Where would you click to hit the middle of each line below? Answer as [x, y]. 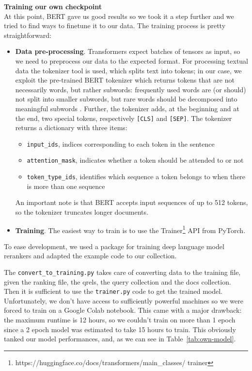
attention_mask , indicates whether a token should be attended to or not [135, 160]
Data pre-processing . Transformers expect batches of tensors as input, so [128, 51]
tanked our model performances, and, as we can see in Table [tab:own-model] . [120, 339]
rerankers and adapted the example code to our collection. [90, 256]
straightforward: [28, 35]
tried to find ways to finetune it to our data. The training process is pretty [115, 25]
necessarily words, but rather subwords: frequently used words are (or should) [131, 89]
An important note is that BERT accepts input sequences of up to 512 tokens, [132, 202]
